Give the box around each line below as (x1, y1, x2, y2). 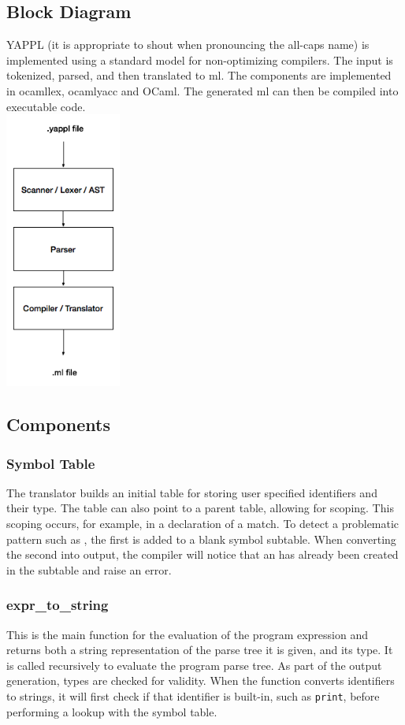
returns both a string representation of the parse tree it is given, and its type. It (6, 641, 393, 658)
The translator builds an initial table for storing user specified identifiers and (6, 484, 377, 500)
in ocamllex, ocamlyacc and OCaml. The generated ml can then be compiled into (6, 82, 399, 99)
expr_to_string (6, 595, 109, 615)
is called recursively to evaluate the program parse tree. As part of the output (6, 656, 382, 673)
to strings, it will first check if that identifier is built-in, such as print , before (6, 688, 380, 705)
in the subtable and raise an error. (6, 561, 172, 578)
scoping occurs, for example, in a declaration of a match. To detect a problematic (6, 515, 399, 532)
